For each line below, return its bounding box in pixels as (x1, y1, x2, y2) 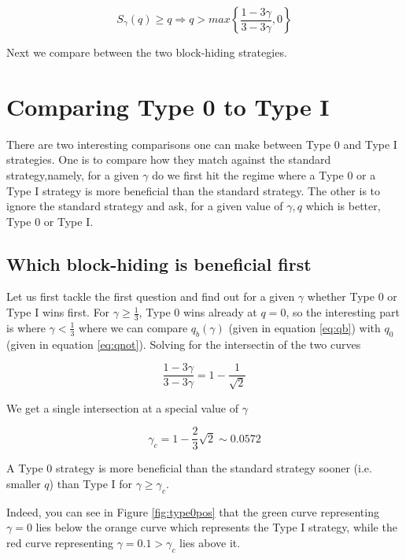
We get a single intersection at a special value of (6, 399, 239, 416)
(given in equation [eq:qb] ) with (228, 319, 381, 335)
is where (6, 319, 46, 335)
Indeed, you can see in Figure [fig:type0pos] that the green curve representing (6, 503, 379, 520)
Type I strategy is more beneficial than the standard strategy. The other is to (6, 182, 381, 198)
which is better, (305, 198, 381, 214)
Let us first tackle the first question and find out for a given (6, 288, 295, 305)
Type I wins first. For (6, 304, 110, 320)
